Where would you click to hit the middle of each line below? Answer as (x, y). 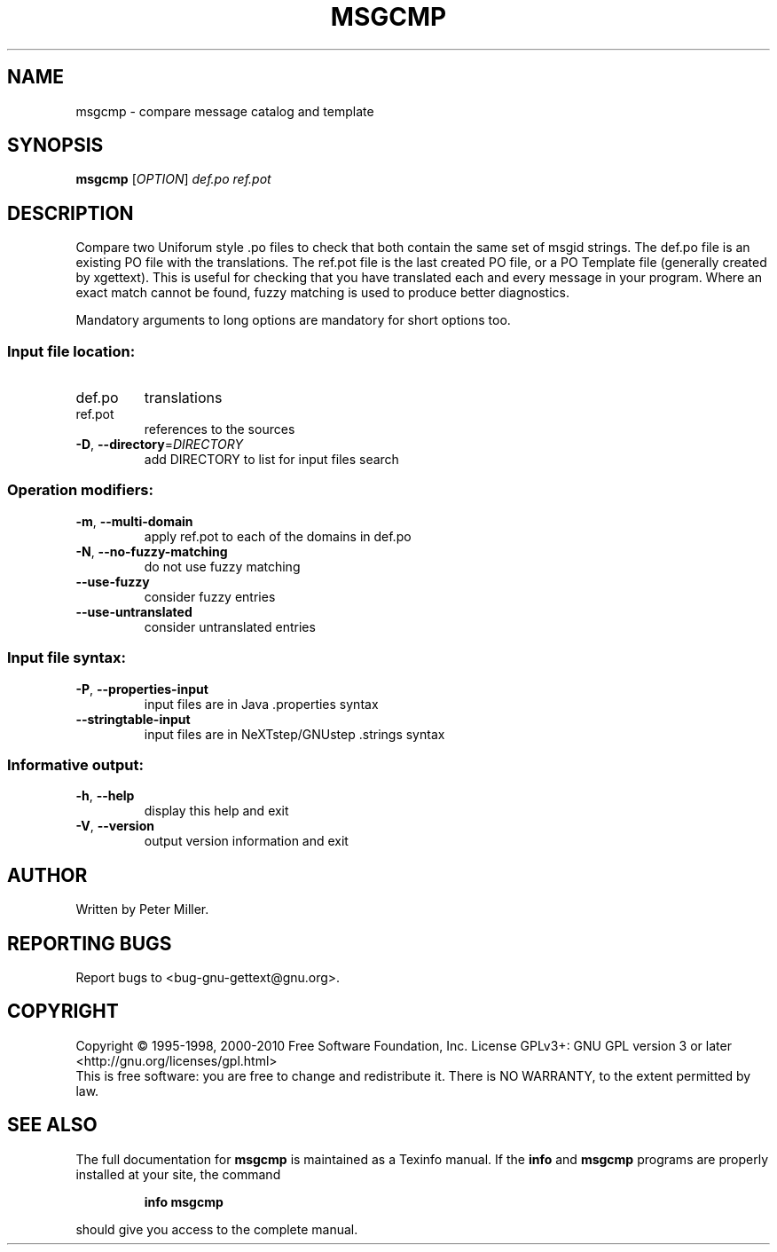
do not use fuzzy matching (222, 566)
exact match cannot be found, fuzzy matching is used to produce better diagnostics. (322, 293)
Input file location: (71, 351)
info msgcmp (184, 1201)
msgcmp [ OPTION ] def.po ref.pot (173, 179)
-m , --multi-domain (134, 521)
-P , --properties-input (142, 689)
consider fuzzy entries (210, 596)
